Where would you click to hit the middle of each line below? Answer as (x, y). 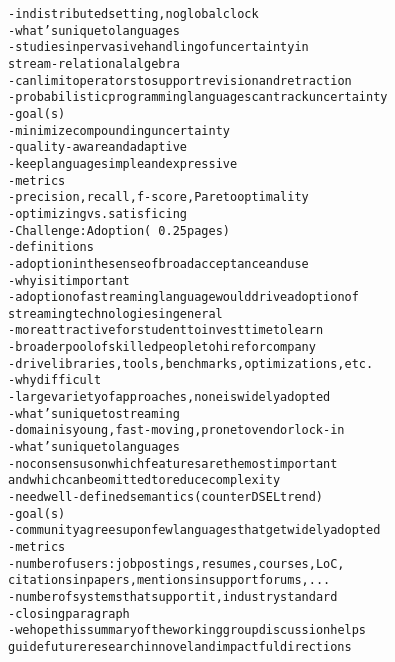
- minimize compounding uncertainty (119, 130)
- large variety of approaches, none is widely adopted (169, 397)
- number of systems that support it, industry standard (173, 596)
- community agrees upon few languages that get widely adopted (194, 530)
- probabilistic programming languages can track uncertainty (198, 97)
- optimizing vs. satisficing (97, 213)
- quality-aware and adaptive (98, 147)
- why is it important (69, 280)
